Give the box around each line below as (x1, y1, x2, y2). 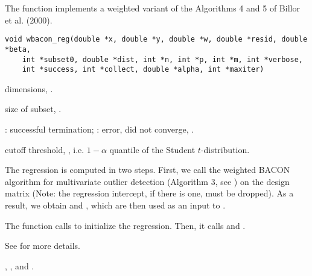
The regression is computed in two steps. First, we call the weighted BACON (5, 163, 290, 176)
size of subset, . (5, 102, 62, 115)
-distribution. (200, 143, 250, 155)
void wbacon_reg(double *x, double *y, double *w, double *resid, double (5, 35, 308, 44)
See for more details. (5, 239, 80, 252)
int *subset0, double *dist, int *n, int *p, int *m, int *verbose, (22, 55, 303, 64)
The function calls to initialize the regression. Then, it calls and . (5, 219, 246, 231)
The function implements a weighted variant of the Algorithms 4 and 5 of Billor (5, 2, 300, 14)
